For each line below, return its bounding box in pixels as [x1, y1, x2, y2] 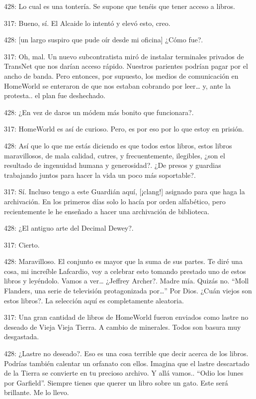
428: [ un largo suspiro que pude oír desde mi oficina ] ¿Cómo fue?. [4, 34, 203, 45]
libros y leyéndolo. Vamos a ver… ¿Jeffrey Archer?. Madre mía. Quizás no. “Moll [4, 275, 249, 286]
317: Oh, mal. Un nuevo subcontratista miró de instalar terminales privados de [4, 51, 244, 61]
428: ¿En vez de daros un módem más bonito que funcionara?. [4, 107, 194, 117]
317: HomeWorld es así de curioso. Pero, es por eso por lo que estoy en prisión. [4, 124, 244, 134]
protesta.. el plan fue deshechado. [4, 90, 105, 101]
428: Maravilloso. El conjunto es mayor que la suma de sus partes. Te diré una [4, 256, 243, 266]
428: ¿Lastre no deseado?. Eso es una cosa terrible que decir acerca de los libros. [4, 348, 249, 359]
